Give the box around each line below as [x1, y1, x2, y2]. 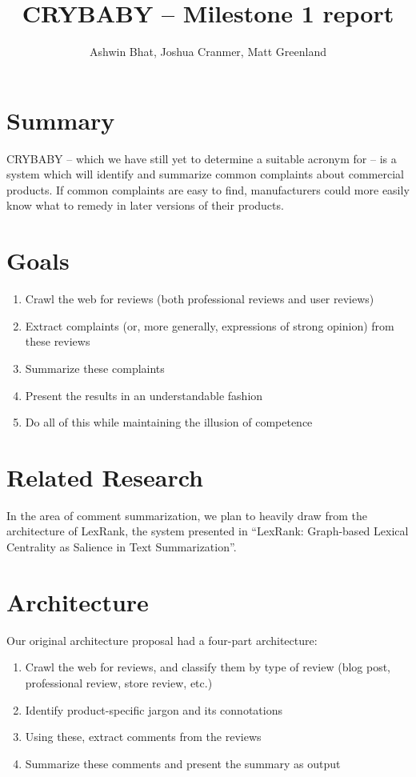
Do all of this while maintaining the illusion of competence [25, 414, 313, 431]
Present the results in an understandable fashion [25, 386, 263, 403]
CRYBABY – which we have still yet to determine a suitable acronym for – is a [6, 150, 397, 166]
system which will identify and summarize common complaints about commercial [6, 166, 404, 182]
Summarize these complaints [25, 359, 165, 376]
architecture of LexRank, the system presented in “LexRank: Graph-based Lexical [6, 523, 409, 539]
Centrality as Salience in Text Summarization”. [6, 539, 237, 555]
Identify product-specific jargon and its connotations [25, 701, 282, 718]
